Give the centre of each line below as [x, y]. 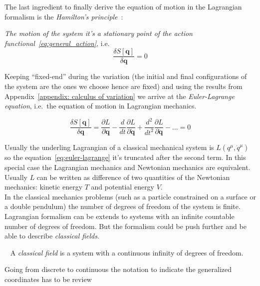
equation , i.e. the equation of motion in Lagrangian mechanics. [101, 106]
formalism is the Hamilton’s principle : [64, 16]
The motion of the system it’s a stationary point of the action [99, 33]
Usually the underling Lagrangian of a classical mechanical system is [109, 147]
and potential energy [123, 187]
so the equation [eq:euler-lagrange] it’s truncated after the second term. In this [125, 157]
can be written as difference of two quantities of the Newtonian [133, 177]
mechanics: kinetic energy [44, 187]
